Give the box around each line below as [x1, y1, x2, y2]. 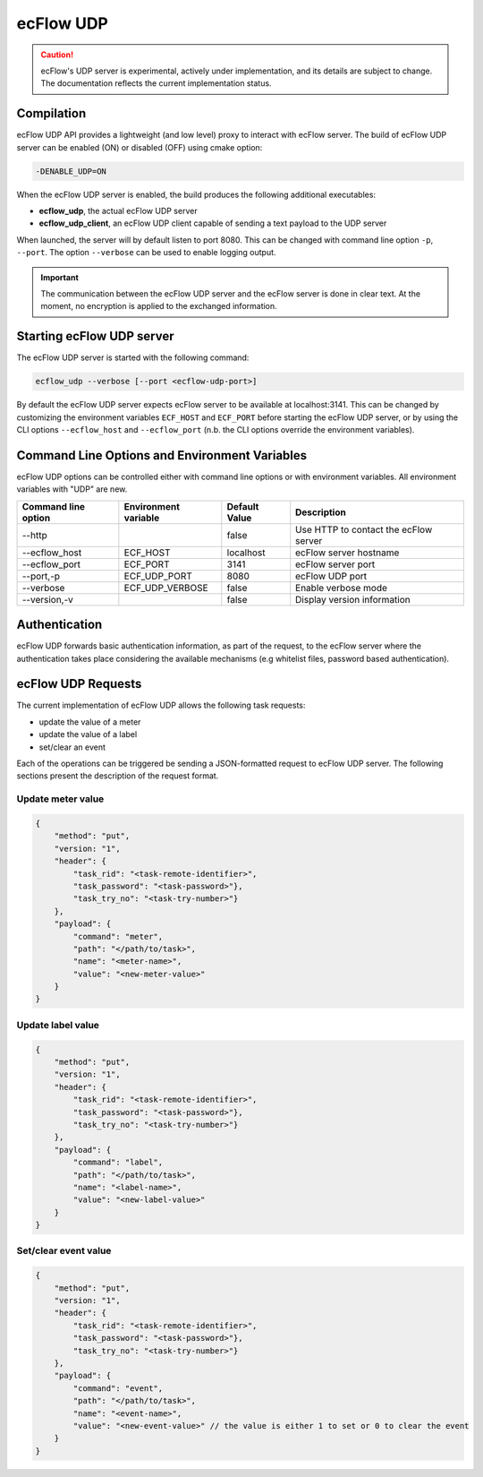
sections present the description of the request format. [16, 770, 219, 781]
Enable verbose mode [295, 581, 388, 594]
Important [40, 271, 80, 282]
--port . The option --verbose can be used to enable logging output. [16, 247, 276, 258]
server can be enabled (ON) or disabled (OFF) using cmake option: [16, 142, 263, 152]
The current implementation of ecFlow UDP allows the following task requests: [16, 700, 306, 711]
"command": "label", [72, 1157, 164, 1168]
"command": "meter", [72, 932, 164, 941]
